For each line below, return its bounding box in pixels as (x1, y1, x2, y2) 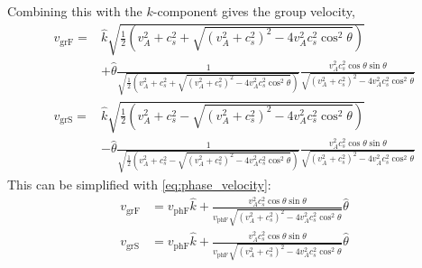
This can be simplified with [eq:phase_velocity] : (7, 174, 271, 193)
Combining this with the (7, 2, 142, 20)
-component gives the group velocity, (152, 2, 355, 20)
